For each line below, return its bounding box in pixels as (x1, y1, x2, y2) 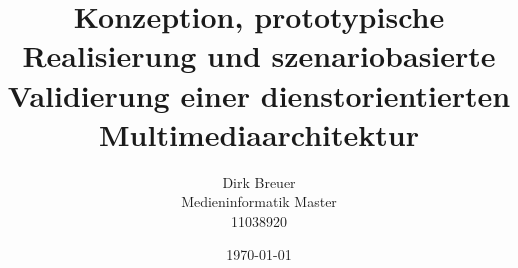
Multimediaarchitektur (98, 113, 419, 154)
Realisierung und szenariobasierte (22, 35, 496, 76)
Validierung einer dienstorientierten (7, 74, 511, 115)
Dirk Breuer (222, 171, 296, 192)
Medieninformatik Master (181, 191, 337, 212)
